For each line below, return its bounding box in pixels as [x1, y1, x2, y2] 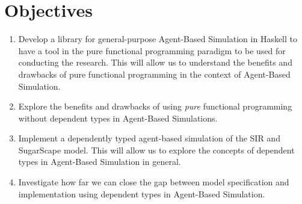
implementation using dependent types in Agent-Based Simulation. [18, 187, 265, 200]
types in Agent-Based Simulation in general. [18, 155, 181, 168]
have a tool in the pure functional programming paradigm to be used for [18, 44, 286, 57]
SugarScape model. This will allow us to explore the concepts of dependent [18, 143, 295, 156]
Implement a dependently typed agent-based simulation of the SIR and [18, 132, 280, 144]
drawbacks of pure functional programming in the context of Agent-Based [18, 67, 291, 80]
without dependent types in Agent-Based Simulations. [18, 111, 218, 124]
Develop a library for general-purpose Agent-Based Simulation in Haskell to [18, 32, 298, 45]
